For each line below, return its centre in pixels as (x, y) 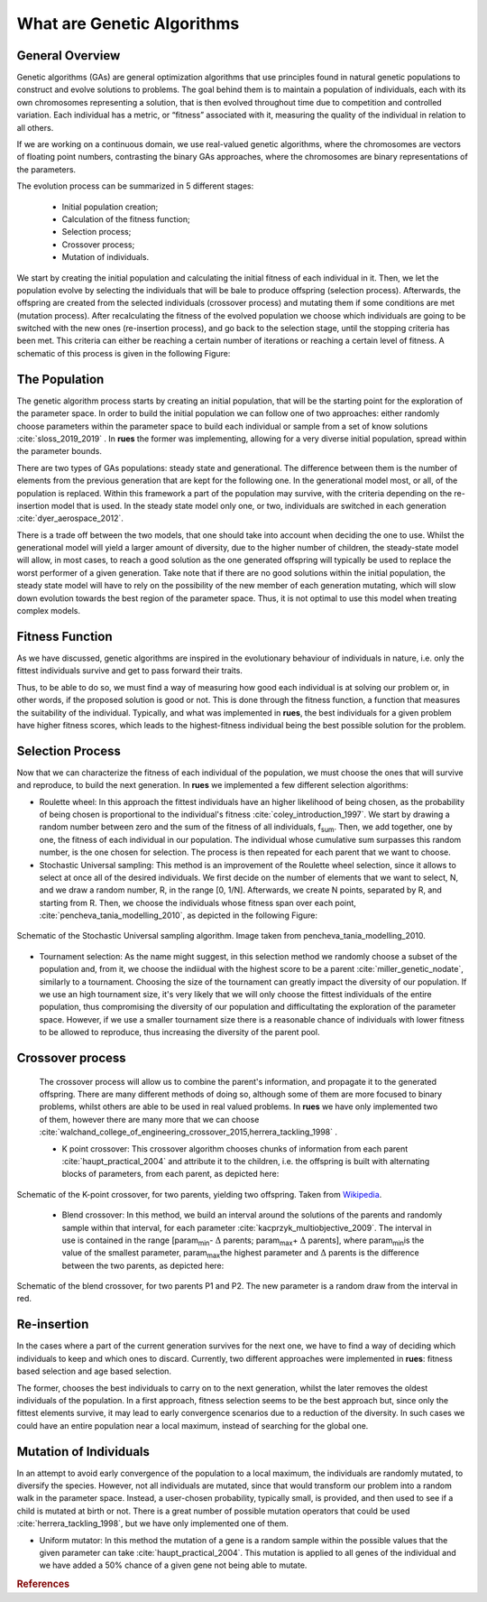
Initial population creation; (110, 207)
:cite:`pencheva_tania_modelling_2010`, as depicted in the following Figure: (178, 915)
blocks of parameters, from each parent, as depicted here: (170, 1174)
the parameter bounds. (60, 451)
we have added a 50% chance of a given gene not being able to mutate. (173, 1565)
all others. (35, 127)
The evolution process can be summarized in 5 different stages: (135, 186)
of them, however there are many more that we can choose (149, 1119)
